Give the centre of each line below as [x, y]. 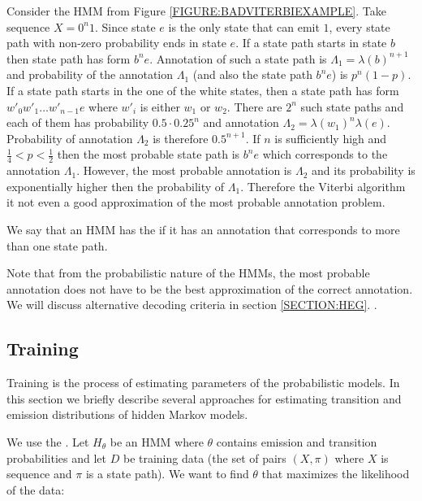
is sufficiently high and [331, 138]
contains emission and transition [297, 441]
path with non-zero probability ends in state [116, 43]
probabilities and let [57, 457]
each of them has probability [78, 122]
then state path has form [69, 58]
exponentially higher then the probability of [116, 186]
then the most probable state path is [149, 154]
